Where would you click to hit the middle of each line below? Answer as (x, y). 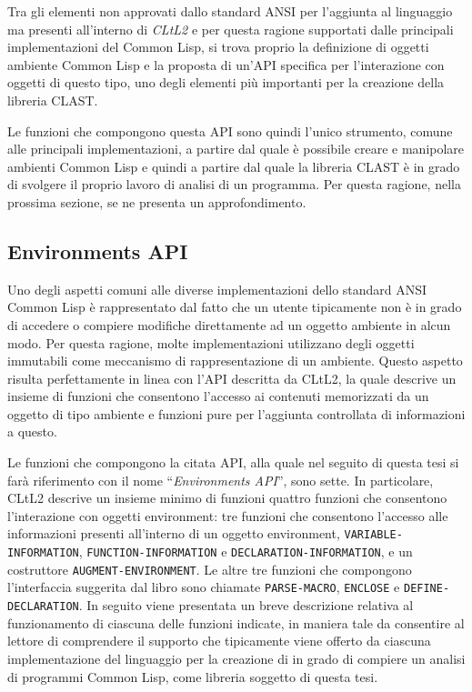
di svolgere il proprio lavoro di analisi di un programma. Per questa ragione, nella (234, 184)
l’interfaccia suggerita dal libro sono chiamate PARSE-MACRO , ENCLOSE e (204, 587)
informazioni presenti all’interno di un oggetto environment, (174, 533)
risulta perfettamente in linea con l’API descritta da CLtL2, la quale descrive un (232, 378)
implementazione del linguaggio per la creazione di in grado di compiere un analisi (236, 658)
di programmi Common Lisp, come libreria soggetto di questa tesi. (193, 676)
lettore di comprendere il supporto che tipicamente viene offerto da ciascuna (219, 641)
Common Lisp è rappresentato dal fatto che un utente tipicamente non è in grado (235, 307)
